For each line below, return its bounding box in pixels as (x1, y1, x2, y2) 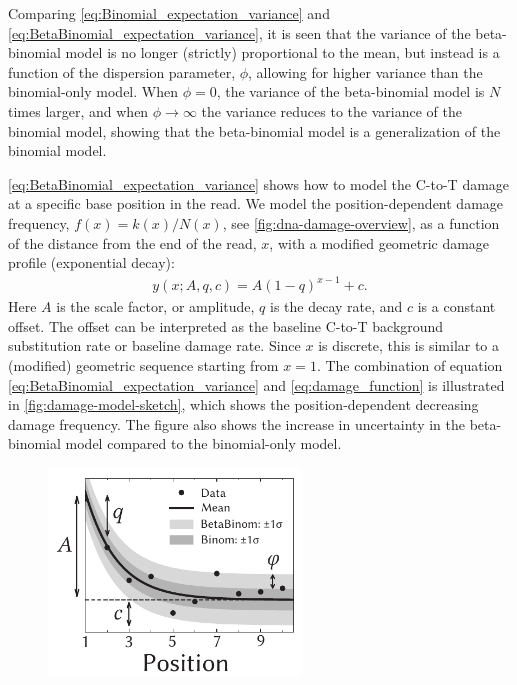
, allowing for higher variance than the (248, 61, 483, 82)
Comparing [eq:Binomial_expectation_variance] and (8, 3, 330, 23)
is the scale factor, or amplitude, (56, 296, 255, 317)
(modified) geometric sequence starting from (8, 355, 279, 376)
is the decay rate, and (270, 296, 403, 317)
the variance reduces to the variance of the (201, 100, 462, 121)
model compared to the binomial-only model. (65, 433, 342, 454)
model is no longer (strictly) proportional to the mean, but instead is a (65, 42, 500, 63)
